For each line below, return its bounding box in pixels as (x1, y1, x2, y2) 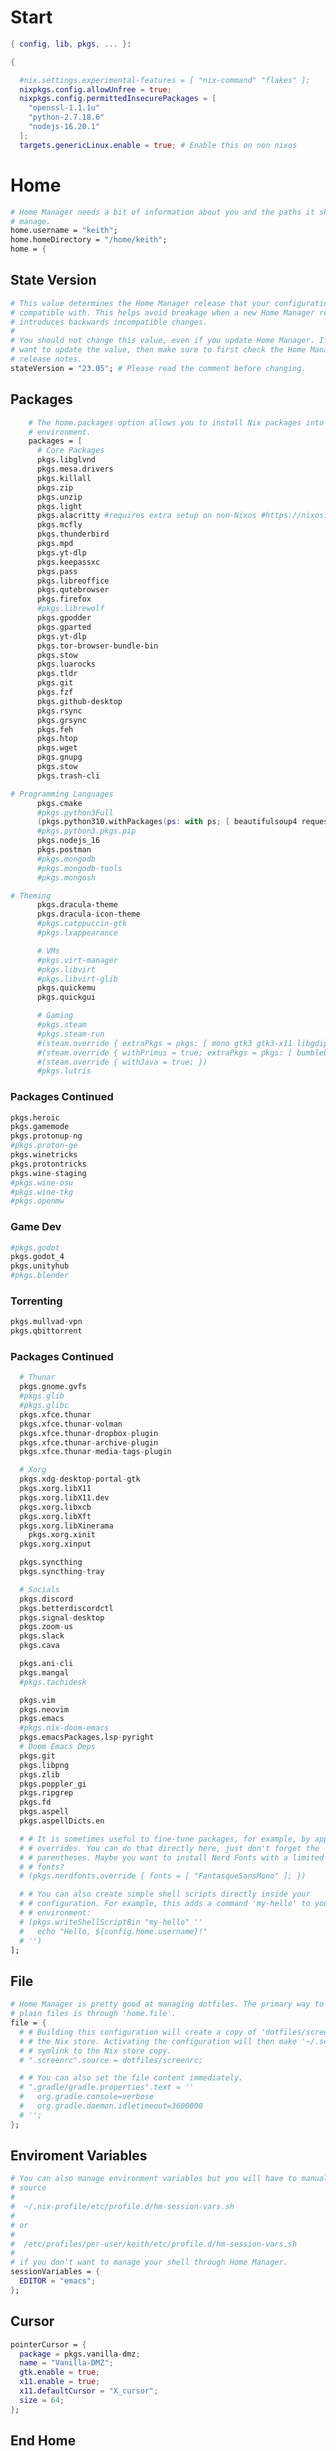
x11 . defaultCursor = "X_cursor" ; (19, 2386, 159, 2396)
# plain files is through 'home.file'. (10, 2009, 177, 2019)
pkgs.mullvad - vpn (10, 1317, 83, 1327)
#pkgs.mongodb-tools (36, 863, 123, 873)
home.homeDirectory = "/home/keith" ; (10, 235, 168, 245)
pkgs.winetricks (10, 1150, 78, 1160)
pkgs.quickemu (36, 983, 97, 993)
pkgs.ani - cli (19, 1659, 74, 1669)
